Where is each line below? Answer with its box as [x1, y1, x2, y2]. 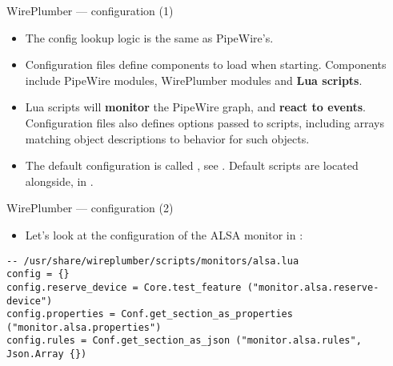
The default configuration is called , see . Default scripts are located [25, 157, 359, 174]
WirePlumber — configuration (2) [6, 199, 174, 216]
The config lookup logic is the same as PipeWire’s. [25, 29, 274, 46]
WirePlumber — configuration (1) [6, 2, 174, 18]
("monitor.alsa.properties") [6, 321, 162, 333]
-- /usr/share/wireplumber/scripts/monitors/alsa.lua [6, 255, 299, 267]
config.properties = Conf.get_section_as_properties [6, 308, 293, 320]
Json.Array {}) [6, 348, 87, 360]
